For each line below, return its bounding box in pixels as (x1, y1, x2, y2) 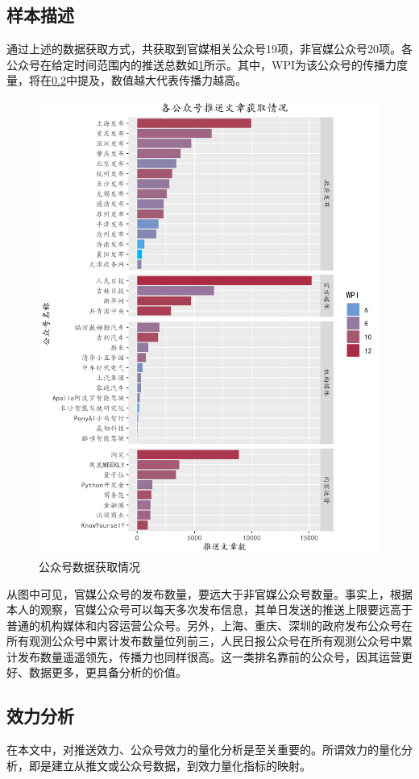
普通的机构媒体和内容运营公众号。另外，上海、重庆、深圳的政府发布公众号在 (6, 616, 413, 633)
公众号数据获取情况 (39, 557, 140, 574)
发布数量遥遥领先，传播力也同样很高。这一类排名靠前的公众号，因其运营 (17, 648, 401, 665)
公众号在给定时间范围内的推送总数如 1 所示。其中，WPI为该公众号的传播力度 (6, 56, 408, 73)
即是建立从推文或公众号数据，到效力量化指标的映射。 (28, 756, 311, 773)
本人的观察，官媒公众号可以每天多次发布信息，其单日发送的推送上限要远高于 (6, 601, 413, 618)
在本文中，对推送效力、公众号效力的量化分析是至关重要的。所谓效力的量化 (6, 741, 401, 758)
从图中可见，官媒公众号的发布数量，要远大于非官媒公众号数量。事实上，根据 (6, 585, 413, 602)
